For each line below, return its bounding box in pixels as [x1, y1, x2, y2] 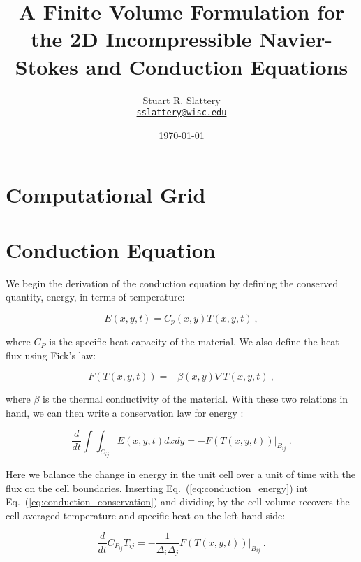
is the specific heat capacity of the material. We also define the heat [49, 334, 339, 349]
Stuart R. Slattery [142, 92, 221, 107]
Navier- [259, 24, 332, 53]
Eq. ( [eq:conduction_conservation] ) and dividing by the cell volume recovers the [6, 494, 350, 509]
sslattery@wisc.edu [136, 108, 227, 118]
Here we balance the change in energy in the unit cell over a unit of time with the [6, 467, 355, 482]
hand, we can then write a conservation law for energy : [6, 405, 244, 420]
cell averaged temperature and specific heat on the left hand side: [6, 507, 286, 522]
